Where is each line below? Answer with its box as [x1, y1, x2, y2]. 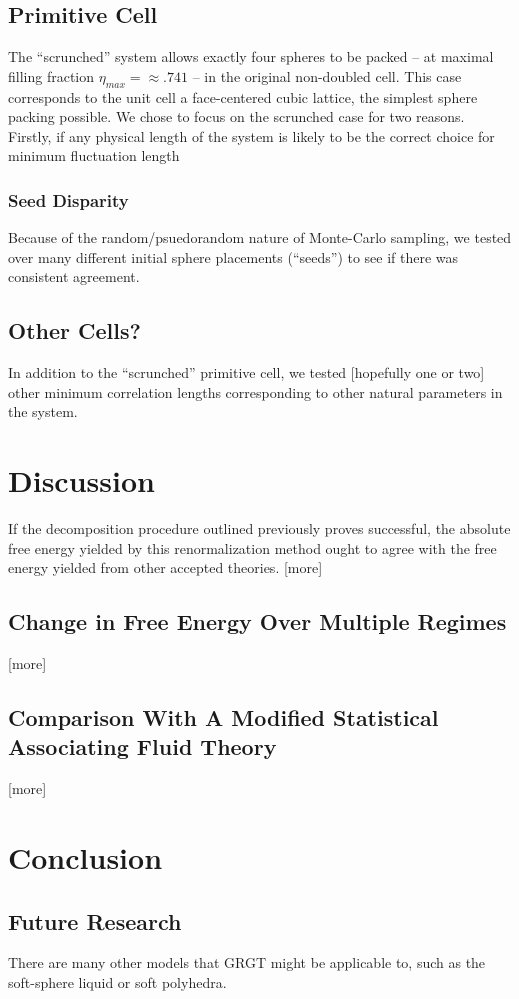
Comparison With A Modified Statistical [8, 702, 439, 733]
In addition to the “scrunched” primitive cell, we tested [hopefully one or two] [8, 362, 485, 383]
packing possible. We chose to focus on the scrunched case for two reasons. [8, 106, 465, 127]
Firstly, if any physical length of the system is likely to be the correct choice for [8, 125, 495, 146]
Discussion [8, 460, 155, 501]
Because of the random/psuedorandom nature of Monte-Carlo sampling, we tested [8, 227, 512, 248]
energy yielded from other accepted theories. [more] [8, 557, 323, 578]
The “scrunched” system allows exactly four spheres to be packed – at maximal [8, 46, 494, 67]
